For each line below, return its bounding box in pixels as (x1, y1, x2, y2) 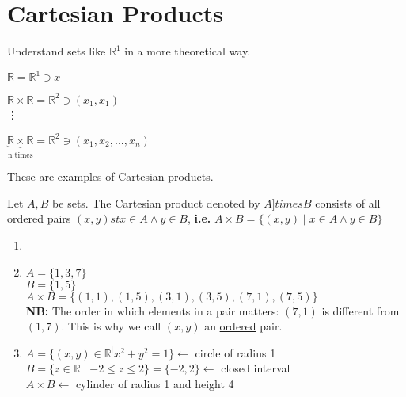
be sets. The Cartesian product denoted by (52, 194, 260, 211)
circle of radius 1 (195, 344, 276, 361)
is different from (321, 302, 400, 319)
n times (7, 151, 33, 159)
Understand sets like (7, 43, 106, 59)
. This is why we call (61, 318, 161, 334)
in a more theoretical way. (124, 43, 251, 59)
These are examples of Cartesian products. (7, 168, 214, 185)
